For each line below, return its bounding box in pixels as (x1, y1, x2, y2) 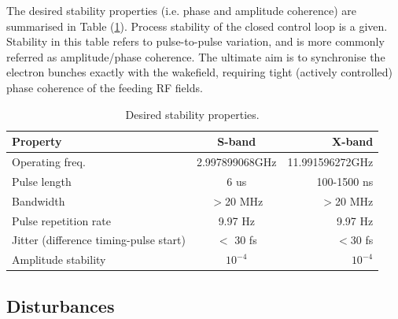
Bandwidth (12, 192, 65, 209)
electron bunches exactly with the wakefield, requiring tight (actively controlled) (6, 64, 393, 80)
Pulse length (12, 172, 72, 189)
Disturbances (6, 293, 115, 317)
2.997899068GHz (196, 154, 277, 169)
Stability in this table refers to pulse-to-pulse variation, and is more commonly (6, 33, 385, 50)
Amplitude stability (12, 251, 106, 268)
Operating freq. (12, 154, 86, 169)
